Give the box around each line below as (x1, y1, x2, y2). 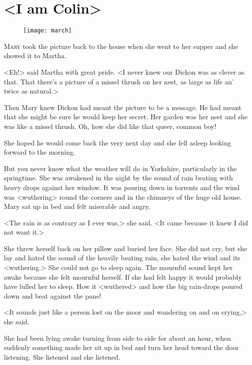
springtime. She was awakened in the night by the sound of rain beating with (4, 173, 233, 183)
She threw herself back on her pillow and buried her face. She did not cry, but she (4, 243, 247, 253)
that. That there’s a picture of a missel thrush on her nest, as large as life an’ (4, 76, 234, 86)
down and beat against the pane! (4, 290, 101, 301)
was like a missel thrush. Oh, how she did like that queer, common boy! (4, 121, 217, 131)
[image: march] (23, 27, 72, 34)
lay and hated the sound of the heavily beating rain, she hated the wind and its (4, 253, 240, 263)
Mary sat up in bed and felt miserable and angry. (4, 201, 151, 211)
